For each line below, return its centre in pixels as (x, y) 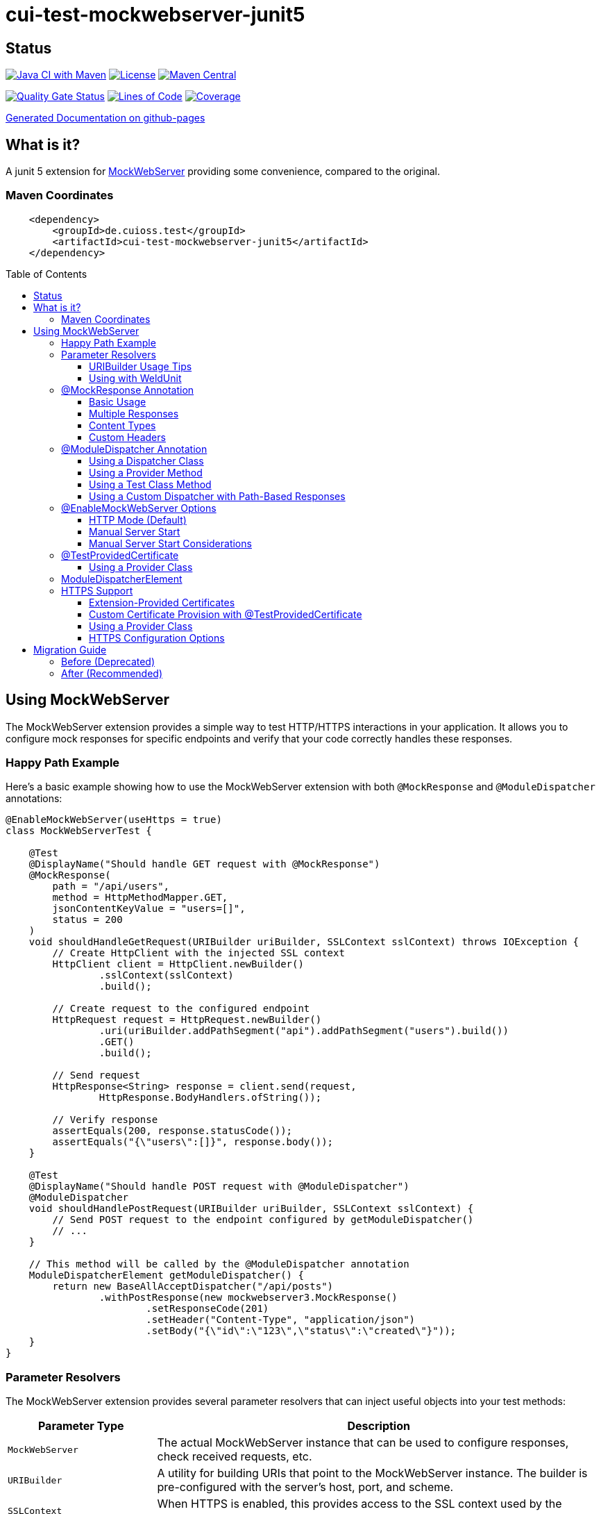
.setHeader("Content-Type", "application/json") (281, 1320)
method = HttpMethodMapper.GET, (140, 898)
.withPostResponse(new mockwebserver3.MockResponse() (248, 1298)
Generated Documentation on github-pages (105, 118)
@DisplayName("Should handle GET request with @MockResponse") (204, 864)
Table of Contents (46, 274)
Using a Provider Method (146, 472)
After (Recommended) (112, 673)
